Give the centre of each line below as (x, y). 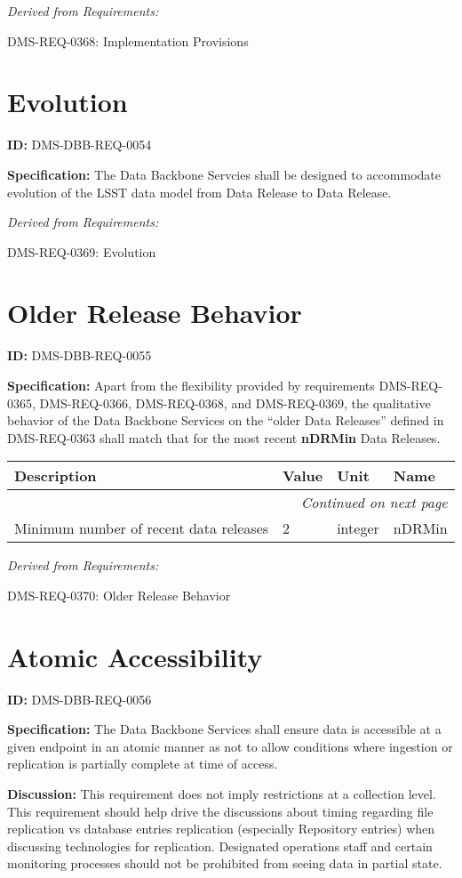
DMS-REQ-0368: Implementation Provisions (128, 40)
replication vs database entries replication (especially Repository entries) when (221, 829)
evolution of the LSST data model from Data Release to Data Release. (199, 192)
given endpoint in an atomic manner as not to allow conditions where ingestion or (230, 746)
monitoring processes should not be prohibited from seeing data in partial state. (225, 863)
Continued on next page (374, 503)
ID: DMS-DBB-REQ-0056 (80, 699)
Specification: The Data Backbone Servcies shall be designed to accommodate (224, 174)
